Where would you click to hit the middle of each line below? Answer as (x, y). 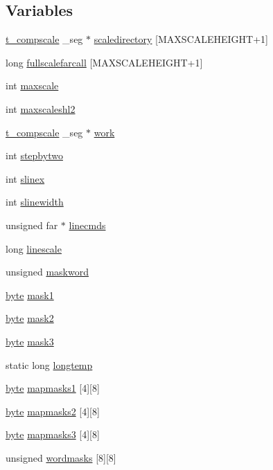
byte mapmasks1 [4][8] (53, 388)
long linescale (34, 248)
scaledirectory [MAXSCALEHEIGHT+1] (181, 39)
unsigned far (32, 225)
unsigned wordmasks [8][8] (61, 457)
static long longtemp (49, 364)
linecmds (87, 225)
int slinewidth (35, 202)
